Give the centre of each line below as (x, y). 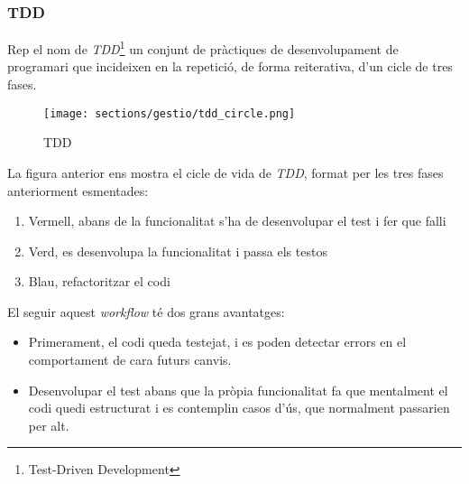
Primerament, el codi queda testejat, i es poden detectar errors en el (217, 342)
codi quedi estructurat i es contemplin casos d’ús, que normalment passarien (239, 408)
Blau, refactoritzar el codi (99, 281)
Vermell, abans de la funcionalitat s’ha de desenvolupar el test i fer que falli (237, 221)
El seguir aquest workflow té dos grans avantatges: (146, 311)
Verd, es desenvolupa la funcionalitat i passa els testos (178, 251)
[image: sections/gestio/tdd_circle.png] (170, 113)
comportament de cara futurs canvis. (130, 360)
